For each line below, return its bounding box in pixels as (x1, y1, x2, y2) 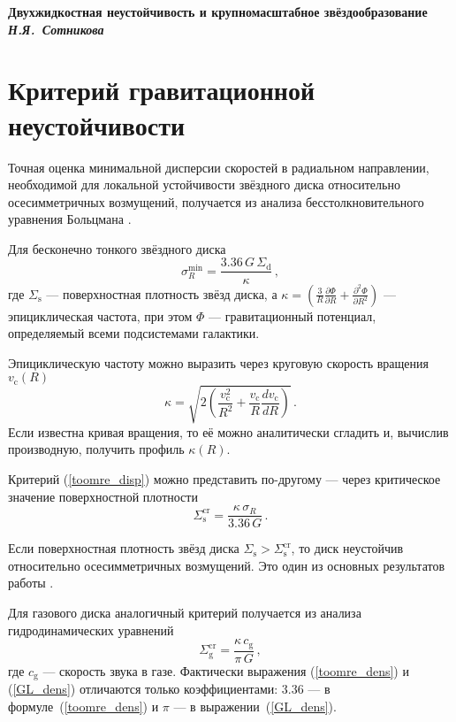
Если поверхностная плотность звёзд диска (8, 539, 239, 557)
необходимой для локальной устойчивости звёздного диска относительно (8, 175, 400, 194)
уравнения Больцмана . (8, 210, 132, 228)
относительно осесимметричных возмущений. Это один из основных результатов (8, 556, 445, 574)
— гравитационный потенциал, (209, 306, 376, 325)
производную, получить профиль (8, 440, 185, 458)
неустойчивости (8, 106, 186, 142)
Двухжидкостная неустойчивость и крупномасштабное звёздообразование (8, 3, 428, 20)
